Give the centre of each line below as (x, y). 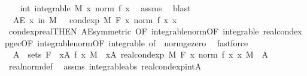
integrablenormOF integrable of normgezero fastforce (143, 42)
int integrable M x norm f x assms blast (105, 8)
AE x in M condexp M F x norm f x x (95, 19)
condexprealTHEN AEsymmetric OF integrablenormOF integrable (134, 31)
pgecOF (19, 42)
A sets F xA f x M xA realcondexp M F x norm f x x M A (141, 54)
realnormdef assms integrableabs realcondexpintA (105, 66)
